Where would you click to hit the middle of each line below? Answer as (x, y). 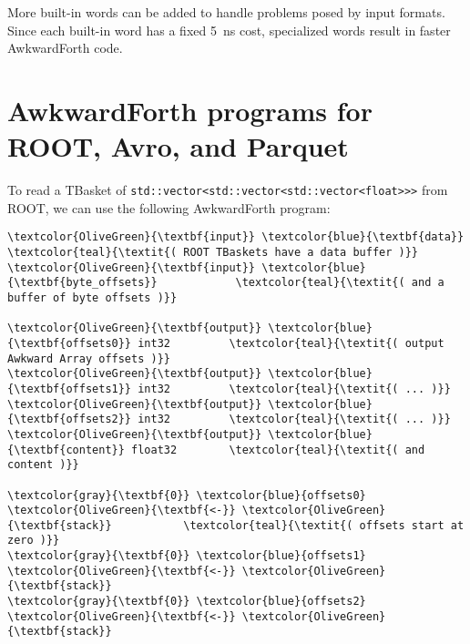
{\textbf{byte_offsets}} (82, 283)
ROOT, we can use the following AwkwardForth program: (169, 207)
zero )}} (34, 541)
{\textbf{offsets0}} (70, 343)
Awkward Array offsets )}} (89, 358)
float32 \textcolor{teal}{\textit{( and (278, 450)
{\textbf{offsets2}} (70, 419)
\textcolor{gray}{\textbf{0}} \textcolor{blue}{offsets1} (187, 556)
